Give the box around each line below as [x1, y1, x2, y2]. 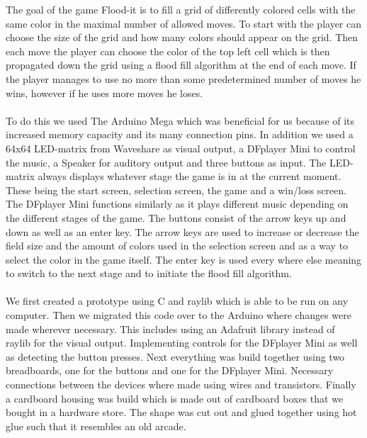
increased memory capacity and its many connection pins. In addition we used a [6, 127, 354, 142]
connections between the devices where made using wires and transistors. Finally [6, 377, 356, 392]
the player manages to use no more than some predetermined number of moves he [6, 71, 361, 86]
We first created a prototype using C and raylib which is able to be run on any [6, 293, 349, 308]
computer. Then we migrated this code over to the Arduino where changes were [6, 308, 351, 322]
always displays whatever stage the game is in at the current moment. [38, 169, 341, 184]
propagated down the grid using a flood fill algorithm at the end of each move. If [6, 57, 356, 72]
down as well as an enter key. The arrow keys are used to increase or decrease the [6, 224, 359, 239]
